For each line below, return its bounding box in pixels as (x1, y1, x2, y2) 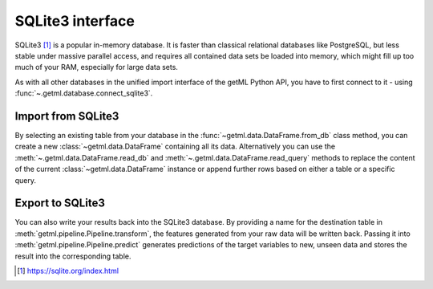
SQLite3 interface (14, 12, 136, 30)
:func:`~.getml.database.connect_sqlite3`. (14, 88, 153, 98)
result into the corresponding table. (14, 251, 132, 261)
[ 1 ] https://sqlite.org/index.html (17, 266, 119, 276)
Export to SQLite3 (14, 197, 106, 210)
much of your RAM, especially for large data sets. (14, 63, 178, 72)
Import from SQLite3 (14, 109, 119, 123)
